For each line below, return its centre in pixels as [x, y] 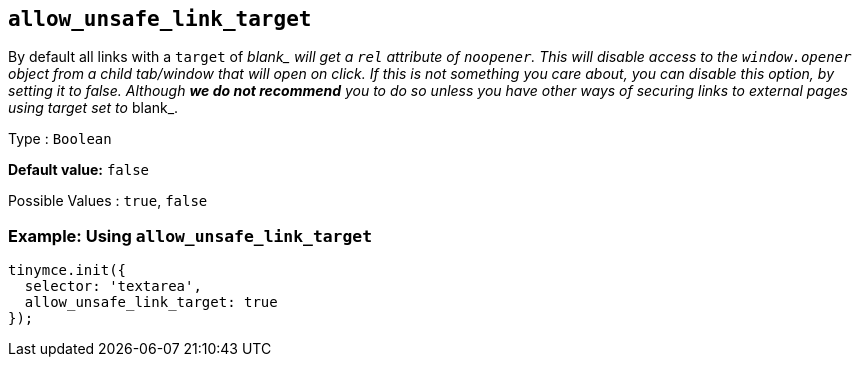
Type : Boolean [60, 139]
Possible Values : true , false [108, 201]
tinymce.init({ [67, 270]
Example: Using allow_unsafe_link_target [190, 235]
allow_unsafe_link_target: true [151, 302]
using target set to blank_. [93, 108]
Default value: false [79, 170]
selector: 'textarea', [113, 286]
